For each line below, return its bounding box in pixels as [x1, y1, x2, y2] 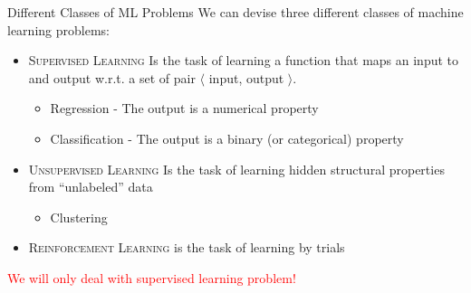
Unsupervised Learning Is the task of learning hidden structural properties [28, 159, 445, 178]
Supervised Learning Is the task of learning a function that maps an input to [28, 51, 459, 70]
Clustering [50, 207, 108, 226]
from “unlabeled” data [28, 177, 153, 196]
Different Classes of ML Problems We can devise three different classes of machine [7, 3, 464, 21]
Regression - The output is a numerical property [50, 99, 319, 118]
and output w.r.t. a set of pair [28, 68, 196, 87]
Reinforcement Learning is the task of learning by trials [28, 238, 345, 257]
